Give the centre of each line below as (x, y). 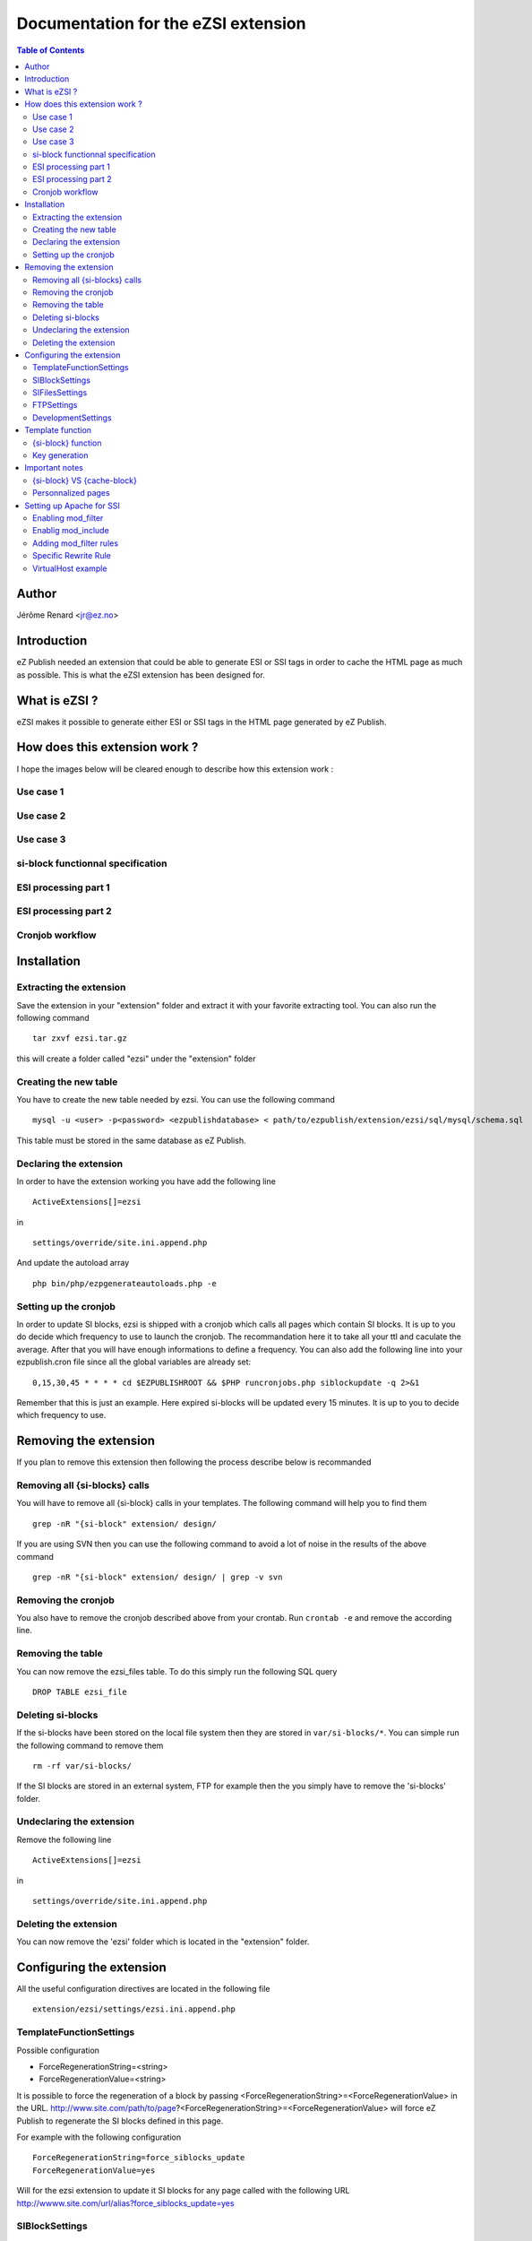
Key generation (60, 455)
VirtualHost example (70, 568)
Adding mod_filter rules (76, 543)
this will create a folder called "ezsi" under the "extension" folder (136, 1059)
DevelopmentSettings (72, 418)
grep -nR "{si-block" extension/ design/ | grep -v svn (158, 1577)
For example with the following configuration (99, 2137)
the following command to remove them (90, 1745)
